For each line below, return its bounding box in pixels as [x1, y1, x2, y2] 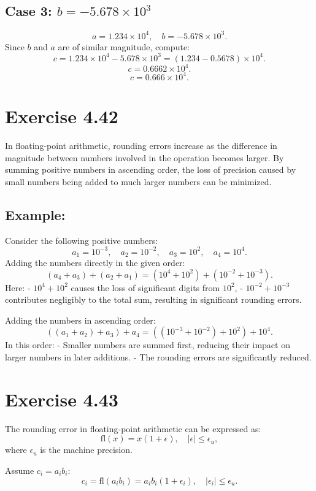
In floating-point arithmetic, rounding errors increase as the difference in [5, 139, 277, 151]
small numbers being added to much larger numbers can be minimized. [5, 175, 272, 188]
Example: [5, 205, 66, 224]
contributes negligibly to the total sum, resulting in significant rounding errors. [5, 293, 302, 306]
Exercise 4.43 [5, 386, 118, 411]
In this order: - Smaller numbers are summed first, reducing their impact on [5, 338, 290, 351]
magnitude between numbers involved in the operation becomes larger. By [5, 151, 284, 164]
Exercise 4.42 [5, 103, 118, 128]
